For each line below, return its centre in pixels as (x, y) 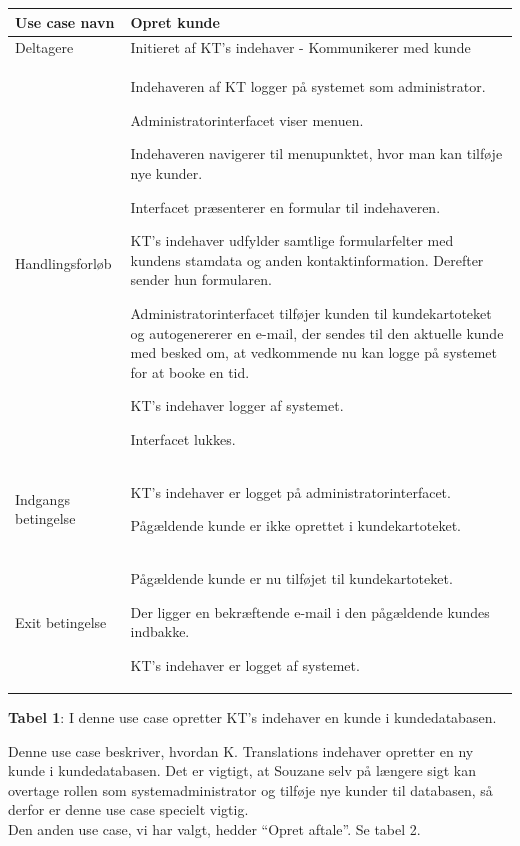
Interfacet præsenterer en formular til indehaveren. (285, 206)
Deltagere (44, 47)
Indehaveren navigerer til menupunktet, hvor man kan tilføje (316, 153)
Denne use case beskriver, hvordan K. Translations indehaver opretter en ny (241, 750)
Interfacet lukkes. (183, 438)
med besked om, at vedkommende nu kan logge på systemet (314, 352)
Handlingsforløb (63, 262)
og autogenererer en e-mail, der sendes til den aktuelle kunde (317, 332)
